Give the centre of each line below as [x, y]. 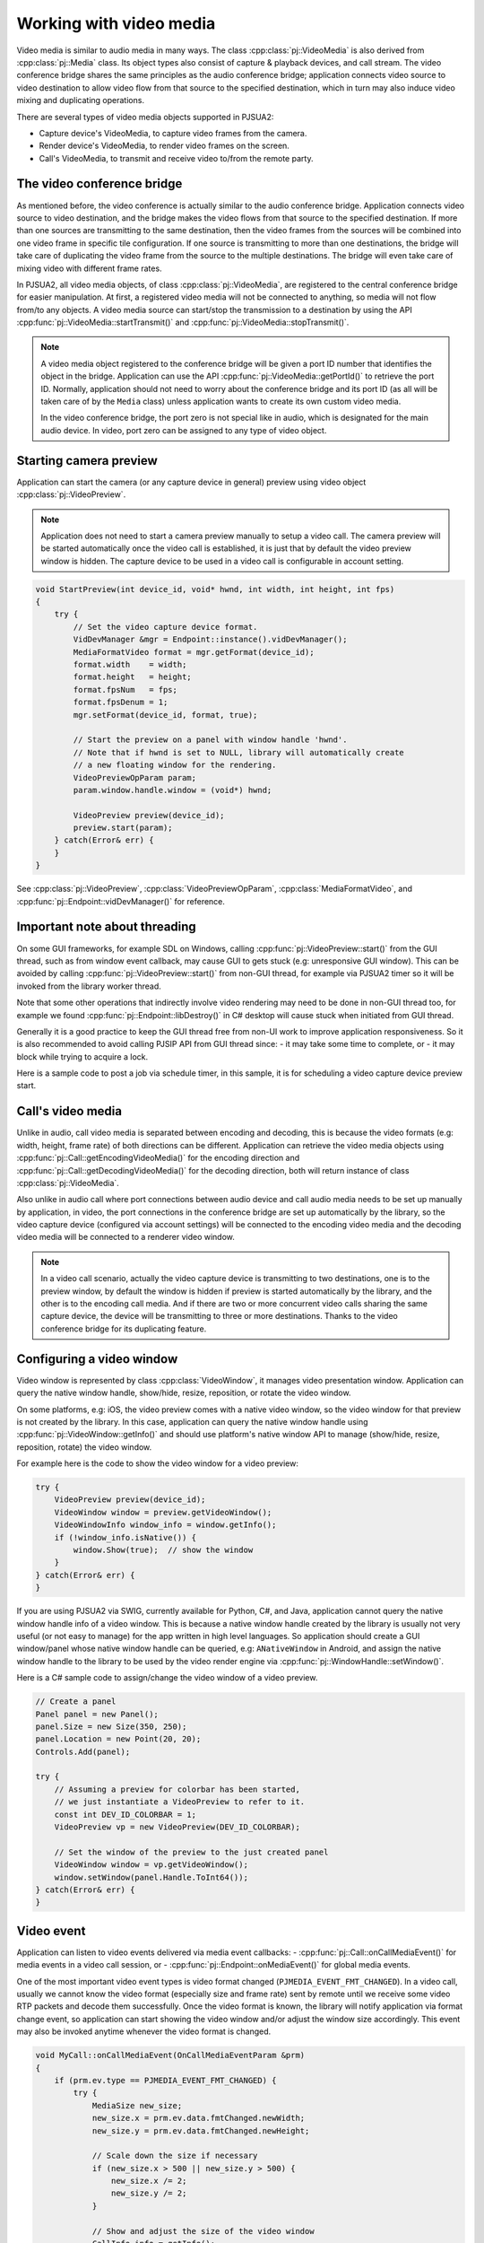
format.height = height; [132, 677]
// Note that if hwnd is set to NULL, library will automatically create [239, 752]
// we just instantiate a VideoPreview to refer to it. [180, 1802]
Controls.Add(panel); [83, 1751]
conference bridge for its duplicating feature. [124, 1329]
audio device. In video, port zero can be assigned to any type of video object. [184, 430]
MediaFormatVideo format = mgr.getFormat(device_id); [194, 652]
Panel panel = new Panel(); [97, 1714]
